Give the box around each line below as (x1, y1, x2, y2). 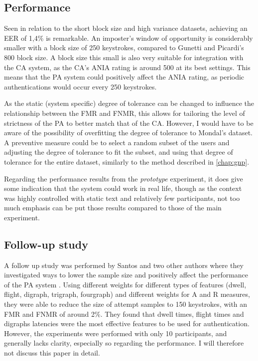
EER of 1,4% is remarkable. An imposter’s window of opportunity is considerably (4, 32, 253, 43)
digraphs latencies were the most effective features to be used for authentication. (4, 318, 250, 329)
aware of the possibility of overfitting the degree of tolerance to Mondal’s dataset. (4, 127, 253, 138)
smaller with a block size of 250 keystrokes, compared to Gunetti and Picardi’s (4, 42, 244, 53)
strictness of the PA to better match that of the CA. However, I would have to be (4, 117, 254, 128)
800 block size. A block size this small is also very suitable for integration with (4, 52, 244, 62)
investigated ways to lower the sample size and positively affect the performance (4, 270, 249, 280)
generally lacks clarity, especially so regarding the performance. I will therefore (4, 338, 244, 348)
